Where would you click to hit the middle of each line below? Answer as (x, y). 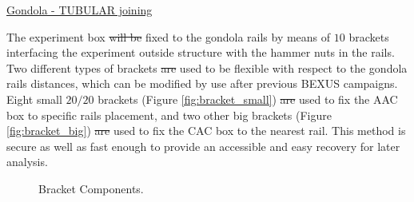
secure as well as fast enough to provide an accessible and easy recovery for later (203, 146)
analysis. (27, 162)
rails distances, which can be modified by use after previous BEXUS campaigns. (202, 83)
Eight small (34, 99)
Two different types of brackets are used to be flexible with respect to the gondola (207, 67)
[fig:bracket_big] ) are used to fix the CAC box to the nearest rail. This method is (206, 131)
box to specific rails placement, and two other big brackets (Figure (169, 115)
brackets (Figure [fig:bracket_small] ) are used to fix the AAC (248, 99)
